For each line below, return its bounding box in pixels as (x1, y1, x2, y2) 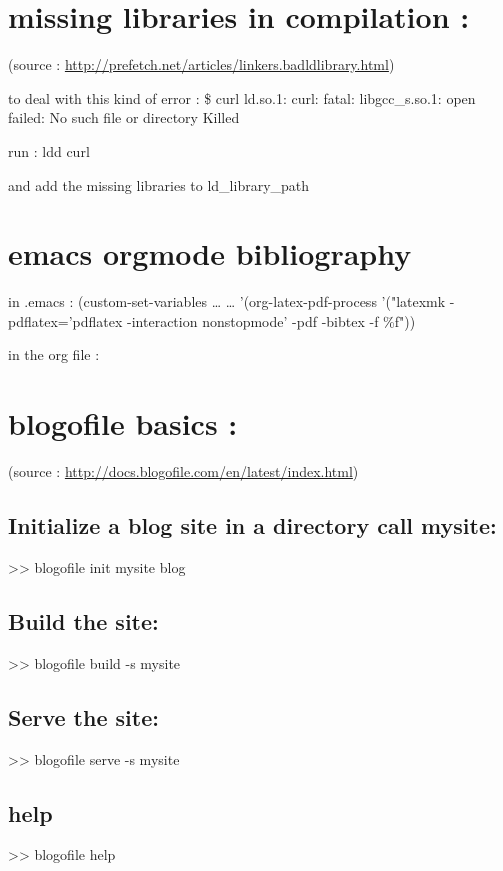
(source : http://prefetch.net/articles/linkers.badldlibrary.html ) (8, 54, 395, 75)
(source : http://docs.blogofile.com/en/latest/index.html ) (8, 461, 359, 482)
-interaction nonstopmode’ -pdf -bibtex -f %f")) (127, 310, 416, 331)
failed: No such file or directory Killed (8, 107, 240, 128)
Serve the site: (8, 701, 159, 732)
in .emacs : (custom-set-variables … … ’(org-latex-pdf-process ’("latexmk (8, 291, 446, 312)
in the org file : (8, 344, 100, 365)
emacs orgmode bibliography (8, 233, 412, 274)
